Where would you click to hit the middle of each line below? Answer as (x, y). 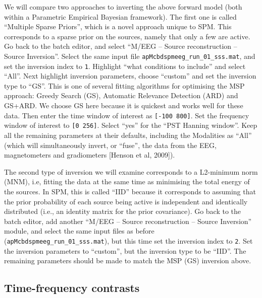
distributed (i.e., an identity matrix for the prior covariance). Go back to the (123, 211)
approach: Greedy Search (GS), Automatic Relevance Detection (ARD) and (121, 95)
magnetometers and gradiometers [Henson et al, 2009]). (90, 155)
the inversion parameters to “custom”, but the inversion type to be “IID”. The (125, 250)
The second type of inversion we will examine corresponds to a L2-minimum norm (131, 171)
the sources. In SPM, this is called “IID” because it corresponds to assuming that (130, 191)
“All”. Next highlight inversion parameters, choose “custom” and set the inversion (130, 76)
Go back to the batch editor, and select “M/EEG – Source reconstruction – (121, 46)
